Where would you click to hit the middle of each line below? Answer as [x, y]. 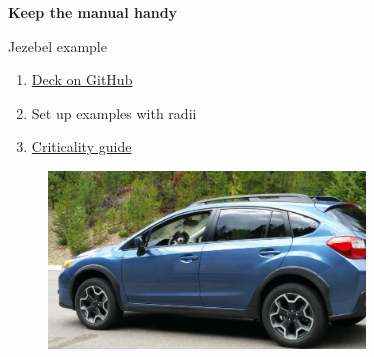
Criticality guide [81, 146]
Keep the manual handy [93, 12]
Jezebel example [57, 45]
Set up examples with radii [114, 112]
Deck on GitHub [82, 79]
